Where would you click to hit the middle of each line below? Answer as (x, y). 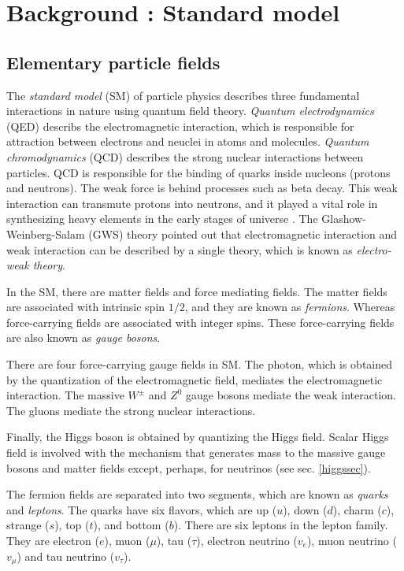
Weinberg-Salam (46, 234)
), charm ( (357, 509)
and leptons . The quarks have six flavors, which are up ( (142, 509)
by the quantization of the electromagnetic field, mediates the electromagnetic (195, 379)
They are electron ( (53, 541)
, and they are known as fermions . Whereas (290, 307)
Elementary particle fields (113, 62)
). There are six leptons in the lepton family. (281, 525)
